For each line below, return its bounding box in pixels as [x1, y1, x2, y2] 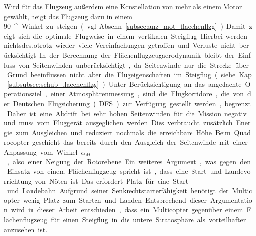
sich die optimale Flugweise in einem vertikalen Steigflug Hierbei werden [18, 30, 247, 40]
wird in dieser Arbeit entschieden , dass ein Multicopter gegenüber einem [11, 204, 243, 215]
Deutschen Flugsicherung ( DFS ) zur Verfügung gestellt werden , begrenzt [13, 98, 251, 108]
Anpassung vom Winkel [4, 146, 78, 157]
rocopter [4, 137, 30, 147]
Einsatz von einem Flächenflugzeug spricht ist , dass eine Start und [7, 166, 222, 176]
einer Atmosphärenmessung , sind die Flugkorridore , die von [50, 88, 244, 99]
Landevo [224, 166, 251, 176]
